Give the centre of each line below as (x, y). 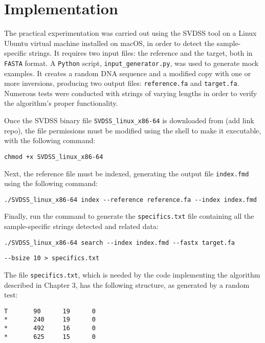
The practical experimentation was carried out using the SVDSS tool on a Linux (130, 33)
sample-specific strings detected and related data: (81, 226)
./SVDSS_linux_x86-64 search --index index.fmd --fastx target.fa (120, 243)
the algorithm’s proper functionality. (61, 103)
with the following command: (50, 140)
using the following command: (51, 183)
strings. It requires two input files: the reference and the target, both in (141, 53)
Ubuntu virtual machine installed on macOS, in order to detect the (109, 43)
